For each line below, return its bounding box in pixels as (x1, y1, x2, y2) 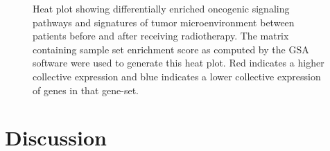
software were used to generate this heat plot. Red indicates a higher (33, 55, 324, 70)
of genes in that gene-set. (33, 82, 139, 97)
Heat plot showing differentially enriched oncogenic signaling (33, 1, 290, 15)
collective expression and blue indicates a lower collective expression (33, 69, 321, 83)
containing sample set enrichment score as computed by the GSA (33, 42, 309, 56)
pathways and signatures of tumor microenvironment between (33, 15, 295, 29)
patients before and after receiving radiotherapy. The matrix (33, 28, 289, 43)
